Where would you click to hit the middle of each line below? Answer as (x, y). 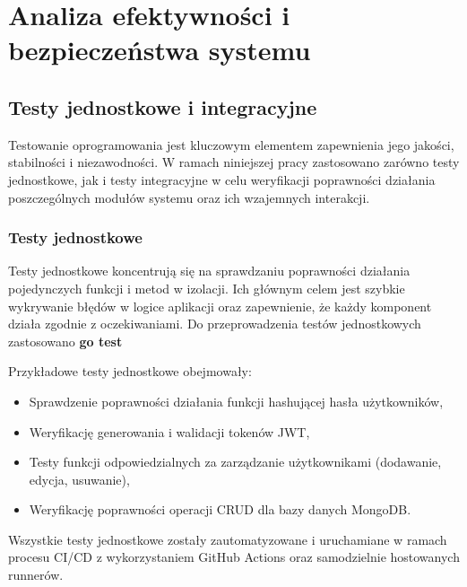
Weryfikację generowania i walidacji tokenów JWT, (169, 431)
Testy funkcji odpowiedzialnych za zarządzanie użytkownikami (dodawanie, (235, 462)
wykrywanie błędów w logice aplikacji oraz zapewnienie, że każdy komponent (220, 306)
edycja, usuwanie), (79, 479)
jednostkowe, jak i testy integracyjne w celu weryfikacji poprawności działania (222, 179)
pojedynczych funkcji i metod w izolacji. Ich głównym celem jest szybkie (207, 288)
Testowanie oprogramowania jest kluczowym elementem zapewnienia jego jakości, (231, 144)
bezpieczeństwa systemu (160, 50)
